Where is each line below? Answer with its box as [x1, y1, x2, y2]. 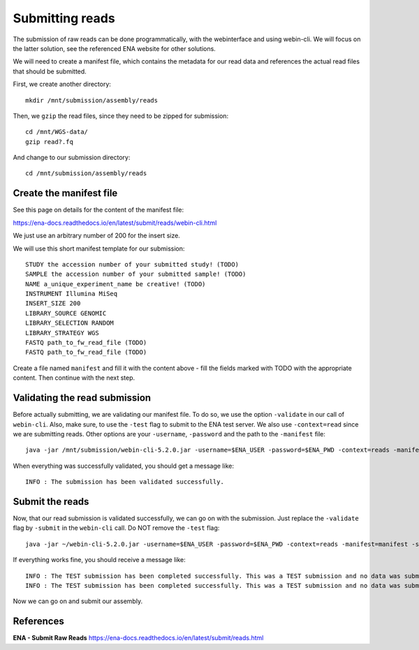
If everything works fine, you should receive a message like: [13, 556, 186, 564]
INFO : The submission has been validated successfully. [25, 478, 225, 486]
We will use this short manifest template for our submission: [13, 244, 185, 253]
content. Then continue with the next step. [13, 374, 135, 382]
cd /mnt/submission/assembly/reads [25, 170, 147, 177]
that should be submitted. [13, 67, 87, 75]
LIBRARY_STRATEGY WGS [25, 329, 99, 337]
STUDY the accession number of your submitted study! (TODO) [25, 260, 239, 268]
